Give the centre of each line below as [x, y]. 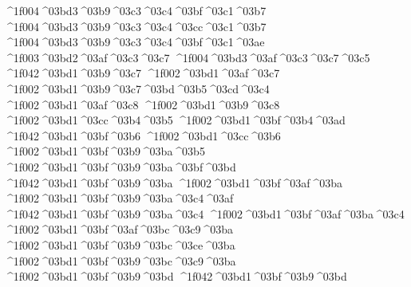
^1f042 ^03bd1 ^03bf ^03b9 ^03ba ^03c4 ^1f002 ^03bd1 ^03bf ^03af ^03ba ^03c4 [204, 213]
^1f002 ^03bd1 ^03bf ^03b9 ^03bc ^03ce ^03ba [120, 244]
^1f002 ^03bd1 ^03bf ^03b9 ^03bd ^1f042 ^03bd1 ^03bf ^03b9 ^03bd [176, 276]
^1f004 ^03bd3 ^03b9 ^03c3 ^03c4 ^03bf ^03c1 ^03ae [134, 42]
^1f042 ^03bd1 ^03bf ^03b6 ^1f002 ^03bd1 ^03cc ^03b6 [142, 135]
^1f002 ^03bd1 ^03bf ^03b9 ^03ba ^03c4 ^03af [119, 198]
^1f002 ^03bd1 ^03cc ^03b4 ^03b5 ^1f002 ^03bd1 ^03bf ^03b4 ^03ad [175, 120]
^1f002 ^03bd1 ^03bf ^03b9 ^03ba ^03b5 [105, 151]
